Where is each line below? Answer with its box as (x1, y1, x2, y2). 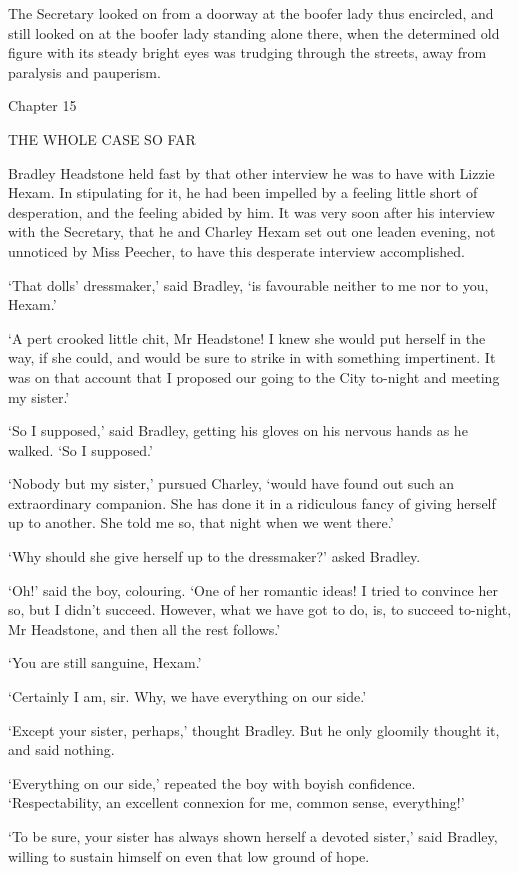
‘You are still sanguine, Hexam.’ (8, 652, 202, 673)
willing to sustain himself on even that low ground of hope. (8, 845, 370, 866)
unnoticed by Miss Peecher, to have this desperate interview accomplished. (8, 240, 465, 261)
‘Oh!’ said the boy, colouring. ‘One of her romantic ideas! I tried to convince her (8, 579, 498, 600)
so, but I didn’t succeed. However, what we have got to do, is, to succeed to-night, (8, 599, 512, 620)
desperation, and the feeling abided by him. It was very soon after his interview (8, 201, 495, 222)
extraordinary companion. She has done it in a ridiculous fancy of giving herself (8, 492, 496, 513)
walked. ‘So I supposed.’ (8, 439, 153, 460)
